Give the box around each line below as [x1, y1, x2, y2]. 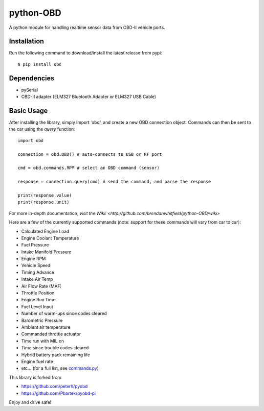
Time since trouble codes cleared [21, 345, 89, 351]
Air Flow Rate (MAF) [21, 283, 62, 289]
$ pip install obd [18, 61, 62, 67]
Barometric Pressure [21, 317, 63, 323]
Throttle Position [21, 290, 55, 296]
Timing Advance [21, 269, 55, 275]
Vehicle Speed [21, 263, 51, 268]
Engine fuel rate [21, 358, 53, 364]
